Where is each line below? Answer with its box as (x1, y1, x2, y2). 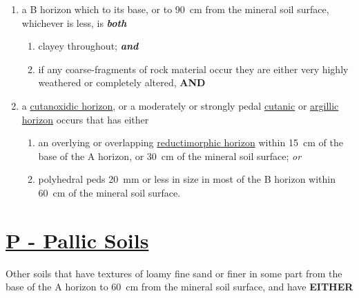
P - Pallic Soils (6, 226, 149, 254)
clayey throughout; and (38, 39, 139, 53)
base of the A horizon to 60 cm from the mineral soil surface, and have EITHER (6, 279, 353, 294)
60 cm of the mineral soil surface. (38, 185, 181, 199)
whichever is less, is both (21, 15, 127, 30)
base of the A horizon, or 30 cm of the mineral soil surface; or (38, 148, 302, 163)
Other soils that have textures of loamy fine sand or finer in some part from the (6, 266, 342, 280)
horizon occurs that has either (21, 112, 149, 126)
